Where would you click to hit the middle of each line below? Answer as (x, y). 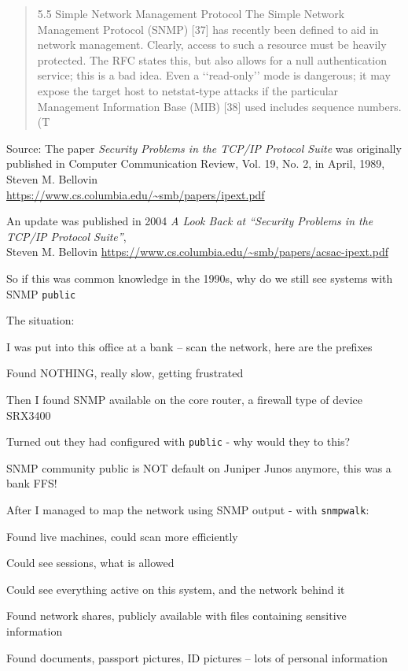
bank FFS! (32, 483)
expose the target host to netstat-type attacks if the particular (188, 90)
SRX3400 (29, 415)
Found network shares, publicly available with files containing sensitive (176, 615)
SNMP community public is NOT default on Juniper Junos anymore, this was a (199, 467)
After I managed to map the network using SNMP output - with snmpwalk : (188, 509)
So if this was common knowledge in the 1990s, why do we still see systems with (200, 278)
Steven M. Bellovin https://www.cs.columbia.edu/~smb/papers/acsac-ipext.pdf (197, 252)
